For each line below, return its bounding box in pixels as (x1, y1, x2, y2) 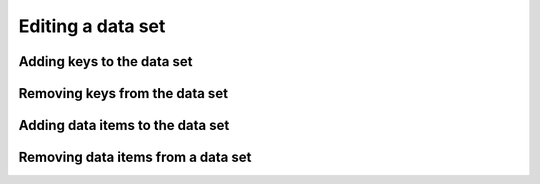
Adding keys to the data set (18, 53, 193, 70)
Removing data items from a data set (18, 149, 252, 166)
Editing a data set (18, 15, 166, 37)
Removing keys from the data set (18, 85, 229, 102)
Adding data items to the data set (18, 117, 230, 134)
